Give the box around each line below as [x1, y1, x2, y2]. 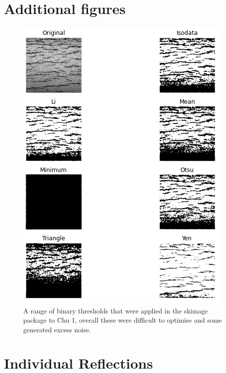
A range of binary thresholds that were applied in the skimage [23, 305, 208, 315]
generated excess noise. [23, 324, 91, 334]
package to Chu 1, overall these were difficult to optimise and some [23, 315, 222, 325]
